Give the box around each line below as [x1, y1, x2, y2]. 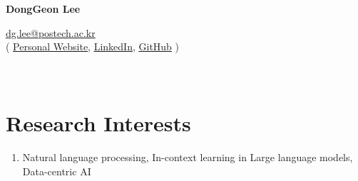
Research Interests [6, 109, 191, 138]
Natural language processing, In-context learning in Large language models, [22, 150, 353, 165]
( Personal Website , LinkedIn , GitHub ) [6, 39, 180, 54]
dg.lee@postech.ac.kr [6, 25, 96, 40]
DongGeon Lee [6, 1, 81, 16]
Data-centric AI [22, 163, 91, 178]
